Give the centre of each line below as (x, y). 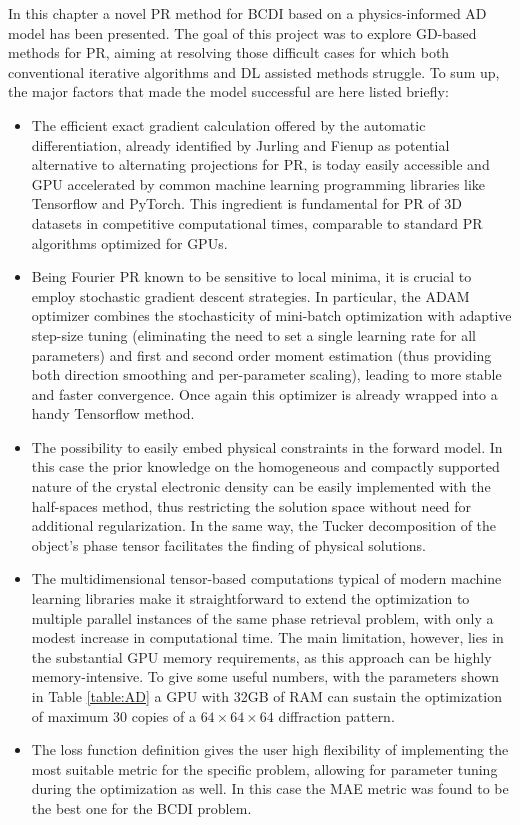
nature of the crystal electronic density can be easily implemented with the (261, 486)
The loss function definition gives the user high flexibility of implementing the (270, 749)
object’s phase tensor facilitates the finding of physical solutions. (228, 544)
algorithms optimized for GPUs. (129, 242)
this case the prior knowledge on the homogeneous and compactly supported (265, 466)
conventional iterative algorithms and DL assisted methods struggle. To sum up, (254, 71)
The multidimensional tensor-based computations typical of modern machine (266, 578)
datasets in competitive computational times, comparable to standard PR (257, 222)
